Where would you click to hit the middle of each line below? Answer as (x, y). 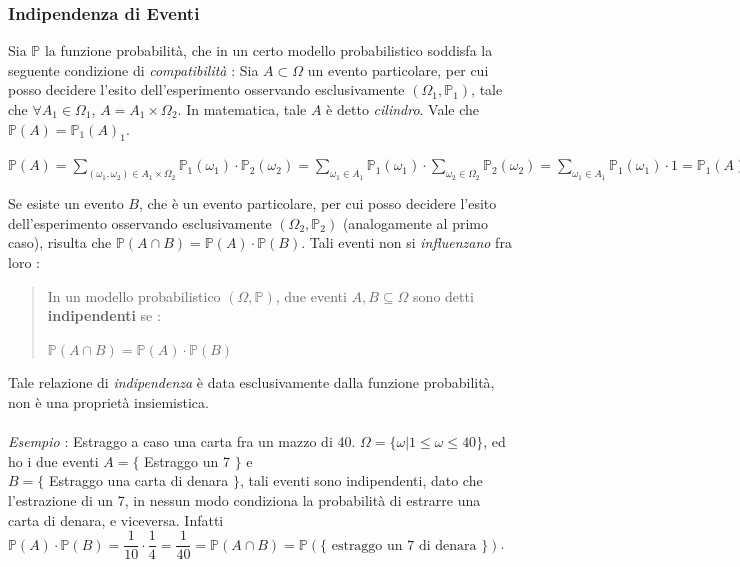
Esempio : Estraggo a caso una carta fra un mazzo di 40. (182, 441)
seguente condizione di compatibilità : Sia (133, 69)
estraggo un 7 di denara (404, 545)
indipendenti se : (104, 315)
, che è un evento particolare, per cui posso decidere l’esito (317, 203)
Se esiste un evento (66, 203)
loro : (24, 262)
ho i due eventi (53, 460)
